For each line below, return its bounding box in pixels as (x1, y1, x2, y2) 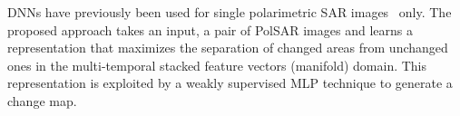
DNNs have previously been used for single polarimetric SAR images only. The (7, 3, 452, 21)
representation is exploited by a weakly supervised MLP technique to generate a (7, 73, 453, 92)
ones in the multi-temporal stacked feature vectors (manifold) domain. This (7, 55, 427, 74)
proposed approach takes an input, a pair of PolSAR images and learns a (7, 20, 413, 39)
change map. (7, 91, 77, 110)
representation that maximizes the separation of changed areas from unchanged (7, 38, 448, 57)
